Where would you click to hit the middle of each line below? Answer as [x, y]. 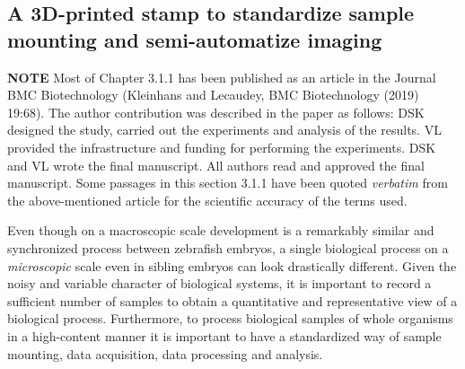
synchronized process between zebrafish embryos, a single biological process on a [228, 247]
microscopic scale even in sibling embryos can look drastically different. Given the [232, 265]
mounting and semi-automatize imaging [195, 39]
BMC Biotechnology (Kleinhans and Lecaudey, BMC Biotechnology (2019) [213, 95]
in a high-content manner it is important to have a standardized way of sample [224, 335]
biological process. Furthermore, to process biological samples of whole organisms [230, 318]
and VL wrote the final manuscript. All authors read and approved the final [216, 165]
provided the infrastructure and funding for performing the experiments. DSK [222, 147]
